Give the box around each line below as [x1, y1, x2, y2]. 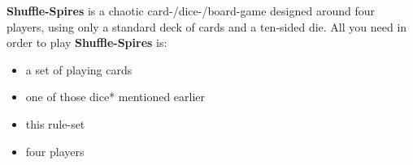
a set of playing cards [25, 61, 133, 78]
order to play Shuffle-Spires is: [7, 34, 167, 51]
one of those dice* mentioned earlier [25, 88, 206, 105]
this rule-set [25, 115, 85, 132]
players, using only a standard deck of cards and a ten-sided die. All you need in [7, 18, 407, 35]
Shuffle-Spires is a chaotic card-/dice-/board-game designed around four [7, 2, 375, 19]
